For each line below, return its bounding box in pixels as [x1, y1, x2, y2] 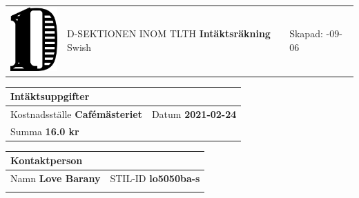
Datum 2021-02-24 [151, 106, 237, 121]
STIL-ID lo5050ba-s [110, 171, 200, 186]
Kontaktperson [10, 153, 83, 168]
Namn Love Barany [10, 171, 101, 186]
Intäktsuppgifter [10, 89, 90, 103]
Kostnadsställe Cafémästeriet [10, 106, 142, 121]
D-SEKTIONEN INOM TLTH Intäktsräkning [67, 26, 271, 41]
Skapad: [289, 26, 323, 41]
